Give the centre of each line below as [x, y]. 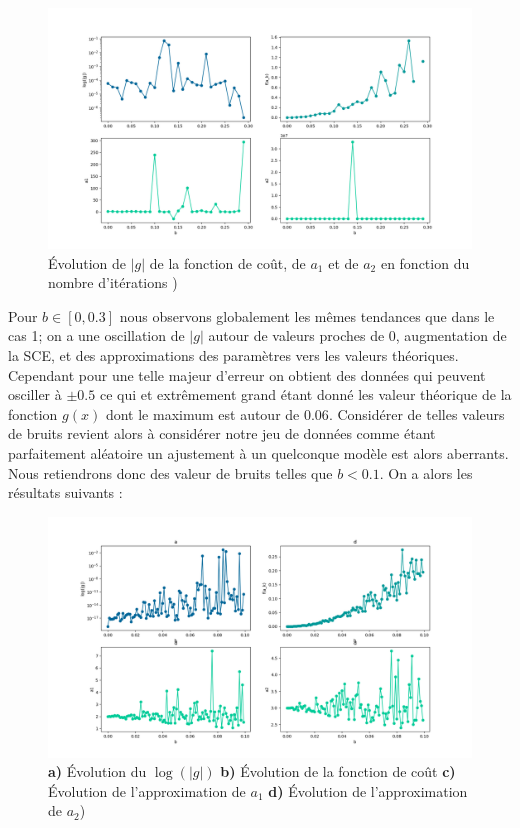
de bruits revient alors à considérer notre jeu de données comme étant [222, 433]
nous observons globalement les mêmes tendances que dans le [307, 315]
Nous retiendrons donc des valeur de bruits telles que [170, 472]
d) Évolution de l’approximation [368, 790]
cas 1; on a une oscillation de [96, 335]
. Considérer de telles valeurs [416, 413]
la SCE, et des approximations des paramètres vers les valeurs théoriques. [233, 354]
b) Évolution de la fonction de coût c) [338, 771]
